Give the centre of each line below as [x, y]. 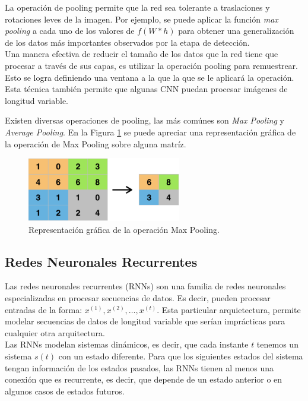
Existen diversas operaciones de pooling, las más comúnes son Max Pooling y [145, 120]
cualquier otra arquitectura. [55, 332]
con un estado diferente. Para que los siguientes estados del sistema [181, 356]
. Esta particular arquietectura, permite [229, 309]
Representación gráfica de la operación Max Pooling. [124, 229]
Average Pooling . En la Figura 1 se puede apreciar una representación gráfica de [150, 132]
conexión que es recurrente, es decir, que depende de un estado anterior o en [144, 379]
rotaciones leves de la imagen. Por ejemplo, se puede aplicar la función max [142, 19]
